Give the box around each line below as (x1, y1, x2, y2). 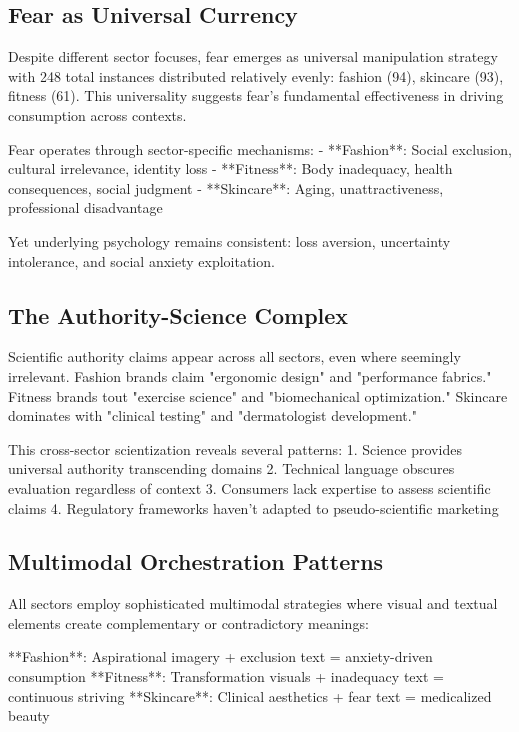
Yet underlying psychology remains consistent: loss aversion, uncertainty (8, 230, 451, 251)
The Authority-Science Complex (8, 299, 349, 330)
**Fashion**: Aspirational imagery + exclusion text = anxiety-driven (8, 646, 433, 667)
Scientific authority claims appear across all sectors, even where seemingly (8, 346, 461, 367)
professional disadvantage (8, 197, 163, 218)
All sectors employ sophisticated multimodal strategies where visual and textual (8, 593, 498, 614)
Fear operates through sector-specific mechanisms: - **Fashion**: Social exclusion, (8, 138, 512, 159)
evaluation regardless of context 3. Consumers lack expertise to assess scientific (8, 477, 491, 498)
